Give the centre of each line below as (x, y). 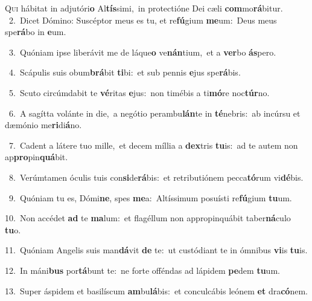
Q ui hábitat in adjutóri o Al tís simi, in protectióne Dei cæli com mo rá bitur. (144, 8)
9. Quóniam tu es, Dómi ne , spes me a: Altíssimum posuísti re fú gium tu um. (150, 197)
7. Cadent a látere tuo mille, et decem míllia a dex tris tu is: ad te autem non (153, 145)
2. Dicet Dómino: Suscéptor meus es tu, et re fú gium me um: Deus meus (143, 20)
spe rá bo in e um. (36, 32)
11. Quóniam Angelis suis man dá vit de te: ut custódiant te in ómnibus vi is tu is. (156, 250)
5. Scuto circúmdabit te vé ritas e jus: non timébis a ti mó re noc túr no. (139, 92)
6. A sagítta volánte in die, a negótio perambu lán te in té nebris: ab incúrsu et (154, 113)
